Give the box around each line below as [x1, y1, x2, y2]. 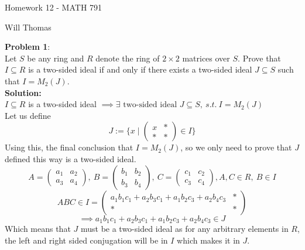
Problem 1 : [5, 40, 50, 53]
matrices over [182, 52, 230, 64]
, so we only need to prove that [180, 141, 292, 153]
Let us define [5, 109, 51, 121]
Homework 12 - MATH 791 [5, 1, 102, 13]
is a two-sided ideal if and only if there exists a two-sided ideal [28, 63, 252, 76]
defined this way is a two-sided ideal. [5, 152, 136, 165]
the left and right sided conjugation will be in [5, 234, 168, 246]
